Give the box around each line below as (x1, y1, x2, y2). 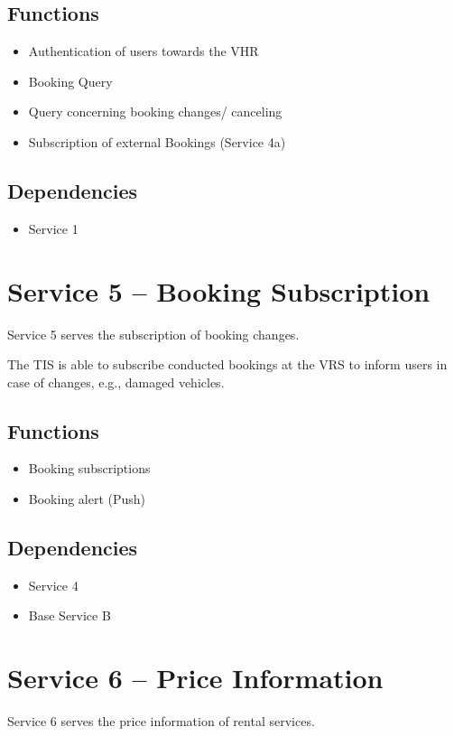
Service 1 (28, 219, 79, 238)
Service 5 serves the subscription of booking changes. (7, 324, 300, 343)
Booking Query (28, 71, 113, 90)
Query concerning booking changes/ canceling (28, 102, 283, 121)
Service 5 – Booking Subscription (7, 272, 431, 309)
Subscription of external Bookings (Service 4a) (28, 132, 286, 151)
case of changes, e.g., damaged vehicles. (7, 372, 225, 391)
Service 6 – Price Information (7, 659, 384, 696)
